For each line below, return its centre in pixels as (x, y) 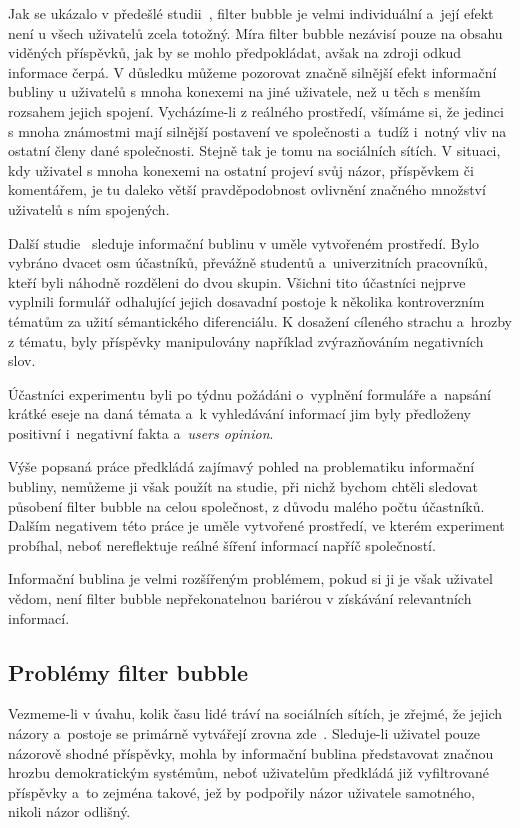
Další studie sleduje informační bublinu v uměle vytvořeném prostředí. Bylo (244, 242)
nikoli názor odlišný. (69, 811)
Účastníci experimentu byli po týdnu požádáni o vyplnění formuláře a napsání (249, 393)
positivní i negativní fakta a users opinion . (141, 432)
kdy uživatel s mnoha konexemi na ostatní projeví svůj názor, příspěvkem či (241, 169)
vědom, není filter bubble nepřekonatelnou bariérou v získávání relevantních (240, 598)
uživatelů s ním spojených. (89, 208)
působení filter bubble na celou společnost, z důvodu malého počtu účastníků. (246, 505)
